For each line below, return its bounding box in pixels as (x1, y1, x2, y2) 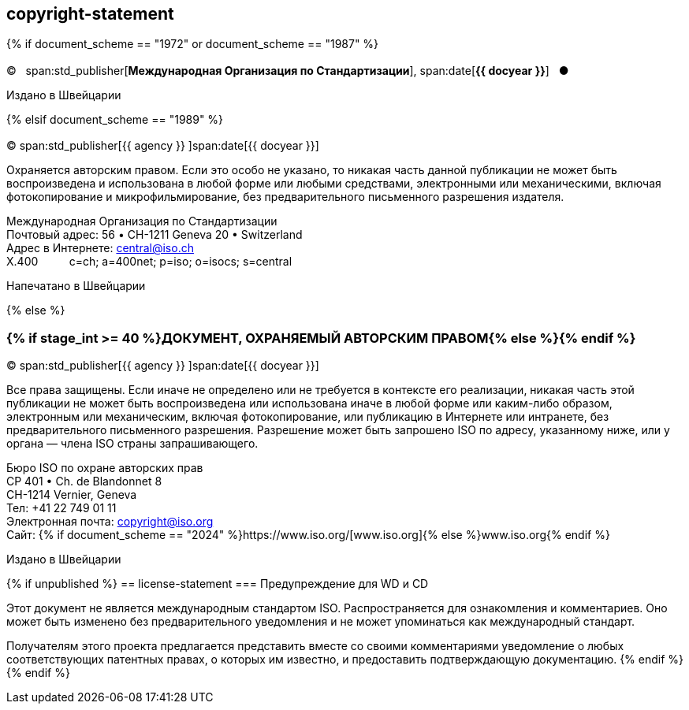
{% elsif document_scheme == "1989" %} (6, 112, 224, 126)
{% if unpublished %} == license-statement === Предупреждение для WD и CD (6, 576, 429, 590)
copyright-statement (6, 4, 174, 24)
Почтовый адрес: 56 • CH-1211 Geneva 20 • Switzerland (6, 228, 303, 242)
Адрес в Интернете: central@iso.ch (6, 241, 194, 255)
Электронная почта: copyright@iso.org (6, 514, 214, 528)
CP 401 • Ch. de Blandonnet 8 (6, 474, 162, 488)
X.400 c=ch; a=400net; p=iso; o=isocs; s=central (6, 255, 292, 269)
